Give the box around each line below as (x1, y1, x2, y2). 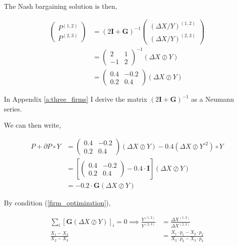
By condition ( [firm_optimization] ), (4, 198, 111, 208)
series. (4, 103, 22, 113)
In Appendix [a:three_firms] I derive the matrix (4, 94, 148, 104)
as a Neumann (191, 94, 234, 104)
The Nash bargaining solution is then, (4, 1, 117, 11)
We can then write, (4, 120, 61, 130)
